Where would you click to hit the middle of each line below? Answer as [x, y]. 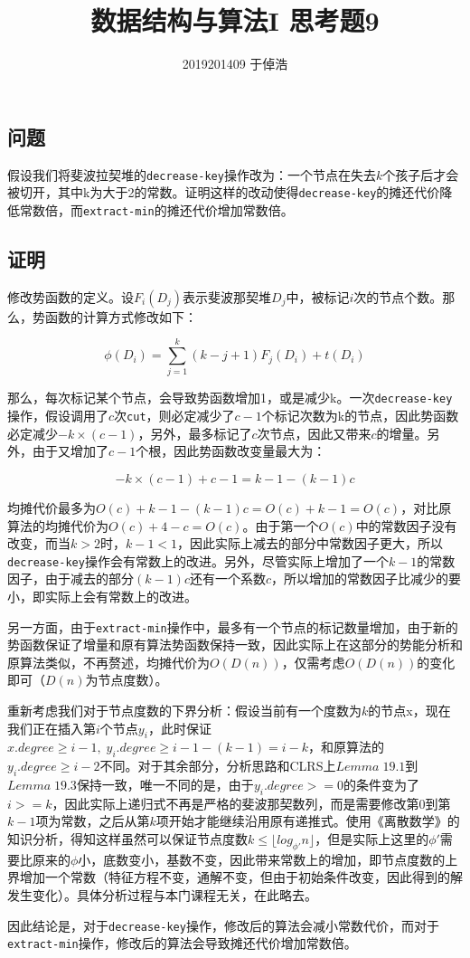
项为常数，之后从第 [93, 821]
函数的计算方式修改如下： [121, 316]
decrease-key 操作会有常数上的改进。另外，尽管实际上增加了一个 [198, 560]
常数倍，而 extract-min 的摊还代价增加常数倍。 [156, 209]
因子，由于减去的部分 [70, 579]
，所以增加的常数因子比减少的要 [367, 579]
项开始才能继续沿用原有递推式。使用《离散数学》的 [308, 821]
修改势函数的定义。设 [70, 296]
